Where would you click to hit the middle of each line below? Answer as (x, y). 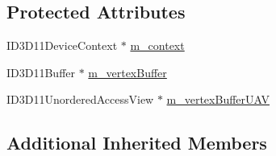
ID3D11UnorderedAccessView (80, 99)
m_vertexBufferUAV (218, 99)
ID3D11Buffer (41, 72)
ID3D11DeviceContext (62, 45)
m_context (157, 45)
